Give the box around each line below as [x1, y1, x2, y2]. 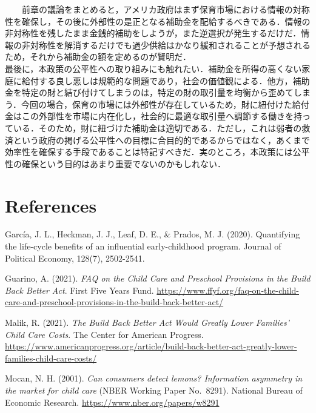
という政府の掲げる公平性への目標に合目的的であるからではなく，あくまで [13, 133, 311, 146]
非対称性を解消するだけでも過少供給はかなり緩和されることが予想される [21, 38, 311, 51]
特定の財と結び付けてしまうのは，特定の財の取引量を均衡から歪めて [21, 86, 294, 99]
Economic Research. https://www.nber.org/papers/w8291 [5, 395, 220, 408]
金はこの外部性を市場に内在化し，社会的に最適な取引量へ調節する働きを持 [5, 110, 302, 122]
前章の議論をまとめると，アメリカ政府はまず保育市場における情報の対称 [21, 3, 310, 15]
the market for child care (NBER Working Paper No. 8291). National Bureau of [5, 383, 303, 396]
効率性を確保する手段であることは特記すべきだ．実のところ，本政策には [5, 145, 293, 158]
